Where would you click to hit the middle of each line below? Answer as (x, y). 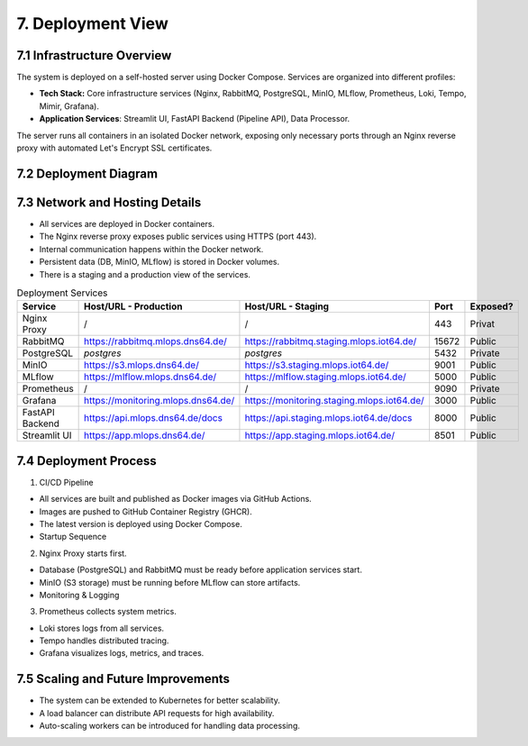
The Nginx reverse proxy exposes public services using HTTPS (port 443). (178, 237)
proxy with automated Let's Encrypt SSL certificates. (114, 148)
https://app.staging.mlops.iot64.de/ (320, 435)
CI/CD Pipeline (66, 482)
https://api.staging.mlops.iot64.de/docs (328, 418)
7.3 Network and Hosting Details (109, 202)
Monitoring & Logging (79, 595)
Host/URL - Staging (287, 306)
